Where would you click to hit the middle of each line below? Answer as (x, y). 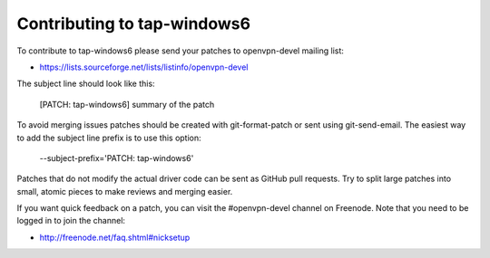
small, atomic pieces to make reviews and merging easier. (125, 191)
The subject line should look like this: (86, 84)
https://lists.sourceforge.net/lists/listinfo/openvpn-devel (144, 67)
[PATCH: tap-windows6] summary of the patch (127, 104)
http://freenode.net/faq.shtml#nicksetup (115, 237)
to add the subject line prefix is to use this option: (109, 138)
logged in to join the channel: (71, 221)
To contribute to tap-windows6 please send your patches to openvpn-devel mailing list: (181, 51)
